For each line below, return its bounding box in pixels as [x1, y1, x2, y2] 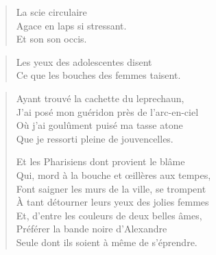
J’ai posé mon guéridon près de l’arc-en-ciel [16, 104, 199, 119]
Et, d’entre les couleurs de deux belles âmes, [16, 208, 202, 222]
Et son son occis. [16, 32, 87, 46]
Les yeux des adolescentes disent [16, 54, 152, 69]
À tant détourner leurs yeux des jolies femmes [16, 195, 209, 209]
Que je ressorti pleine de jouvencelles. [16, 131, 173, 145]
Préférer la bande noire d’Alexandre [16, 221, 167, 236]
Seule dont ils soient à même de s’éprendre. [16, 234, 197, 249]
